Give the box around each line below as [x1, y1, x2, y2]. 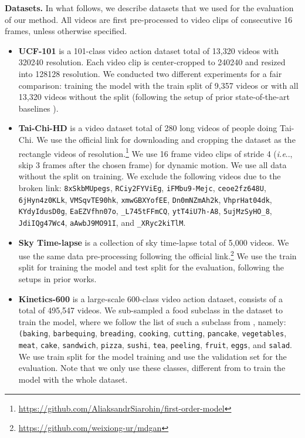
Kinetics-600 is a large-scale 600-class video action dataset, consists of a [18, 292, 283, 305]
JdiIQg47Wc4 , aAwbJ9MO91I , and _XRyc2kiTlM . [18, 216, 186, 228]
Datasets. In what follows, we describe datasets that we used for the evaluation [5, 2, 294, 14]
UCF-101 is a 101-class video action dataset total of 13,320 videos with [18, 44, 279, 56]
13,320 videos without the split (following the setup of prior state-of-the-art [18, 91, 290, 103]
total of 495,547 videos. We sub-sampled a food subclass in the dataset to [18, 304, 283, 316]
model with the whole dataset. [18, 373, 128, 385]
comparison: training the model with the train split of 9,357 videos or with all [18, 79, 299, 91]
